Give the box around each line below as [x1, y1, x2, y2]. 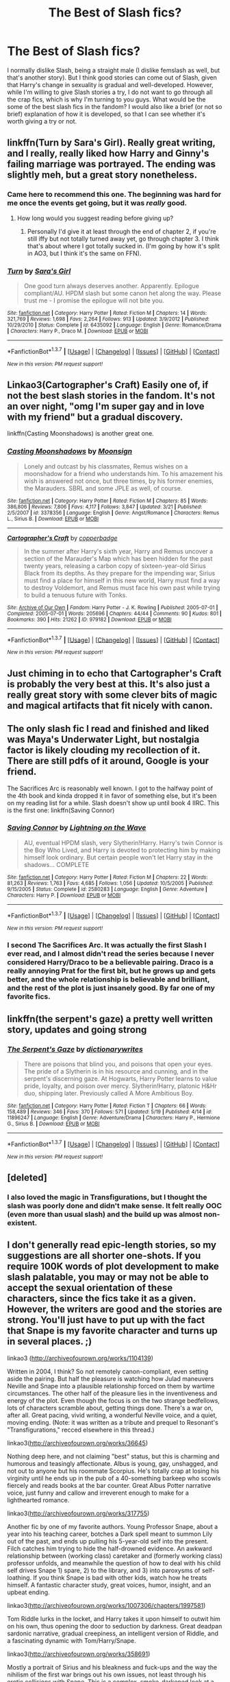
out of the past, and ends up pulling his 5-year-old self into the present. [7, 1537, 209, 1545]
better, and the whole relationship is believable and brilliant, [7, 975, 210, 984]
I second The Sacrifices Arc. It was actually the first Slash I [7, 940, 207, 950]
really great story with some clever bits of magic [7, 689, 218, 700]
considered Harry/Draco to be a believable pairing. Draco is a [7, 958, 214, 967]
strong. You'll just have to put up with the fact [7, 1314, 205, 1326]
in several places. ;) [7, 1336, 92, 1347]
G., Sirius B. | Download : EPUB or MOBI [7, 1120, 100, 1128]
